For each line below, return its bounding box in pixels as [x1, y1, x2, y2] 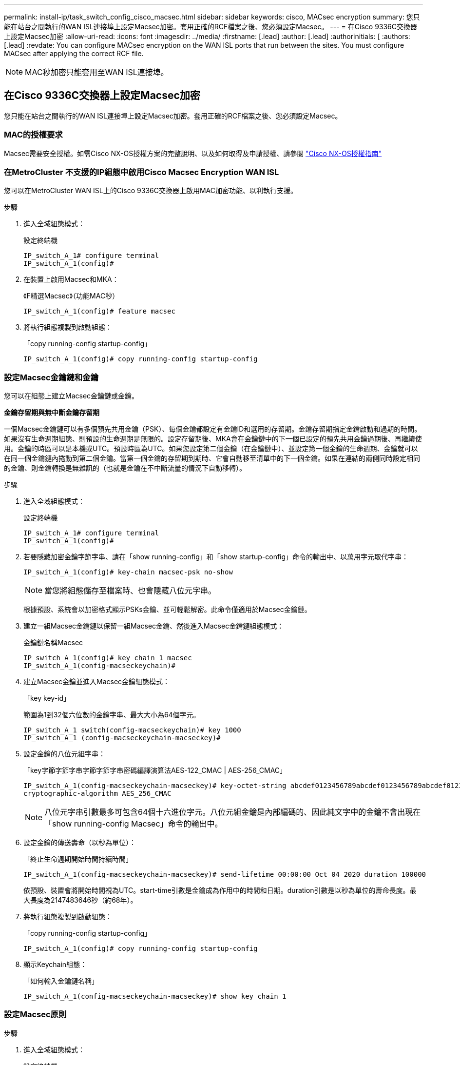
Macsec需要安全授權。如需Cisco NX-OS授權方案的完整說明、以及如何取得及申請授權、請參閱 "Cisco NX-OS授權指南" [4, 149, 382, 158]
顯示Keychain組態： [23, 960, 87, 969]
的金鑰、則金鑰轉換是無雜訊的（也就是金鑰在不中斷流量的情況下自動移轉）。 [4, 464, 246, 473]
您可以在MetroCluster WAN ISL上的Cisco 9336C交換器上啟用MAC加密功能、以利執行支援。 [4, 186, 297, 195]
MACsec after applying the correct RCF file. [4, 49, 144, 58]
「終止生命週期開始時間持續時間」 [23, 855, 133, 864]
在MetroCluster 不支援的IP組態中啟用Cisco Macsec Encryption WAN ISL [4, 167, 279, 177]
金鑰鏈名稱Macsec [23, 638, 83, 647]
